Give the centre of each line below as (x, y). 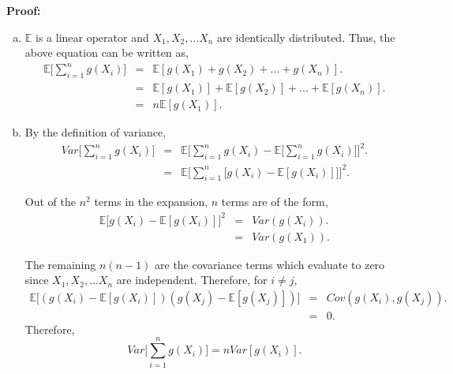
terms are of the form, (275, 202)
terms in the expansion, (151, 202)
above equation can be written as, (107, 52)
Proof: (24, 10)
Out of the (50, 202)
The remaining (60, 264)
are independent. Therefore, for (192, 280)
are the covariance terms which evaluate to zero (270, 264)
